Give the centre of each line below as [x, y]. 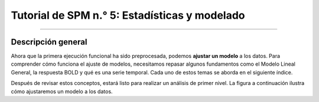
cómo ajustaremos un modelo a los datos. [62, 91]
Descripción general [49, 42]
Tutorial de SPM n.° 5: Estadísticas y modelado [128, 15]
